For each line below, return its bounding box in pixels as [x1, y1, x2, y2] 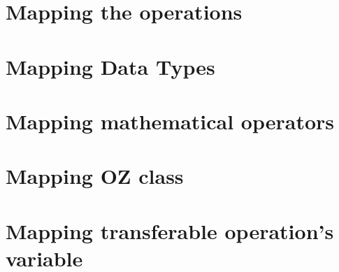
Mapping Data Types [6, 52, 215, 80]
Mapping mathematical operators [6, 106, 335, 135]
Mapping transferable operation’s [6, 216, 334, 245]
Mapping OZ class [6, 162, 184, 190]
